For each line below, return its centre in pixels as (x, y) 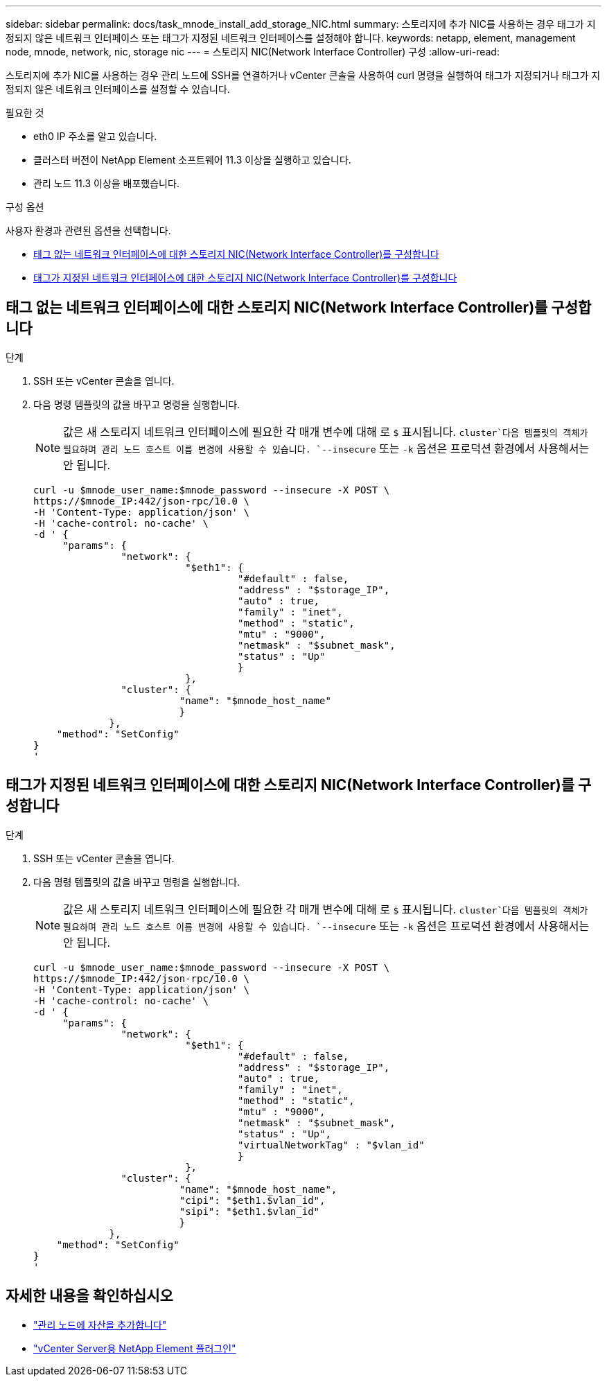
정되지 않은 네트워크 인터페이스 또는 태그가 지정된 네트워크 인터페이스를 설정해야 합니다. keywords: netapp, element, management (291, 38)
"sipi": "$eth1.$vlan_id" (249, 1211)
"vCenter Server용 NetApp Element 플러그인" (135, 1348)
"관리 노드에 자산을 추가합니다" (100, 1324)
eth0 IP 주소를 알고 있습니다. (95, 136)
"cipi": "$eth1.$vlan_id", (252, 1200)
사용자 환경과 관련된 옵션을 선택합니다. (88, 230)
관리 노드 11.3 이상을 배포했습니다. (106, 183)
